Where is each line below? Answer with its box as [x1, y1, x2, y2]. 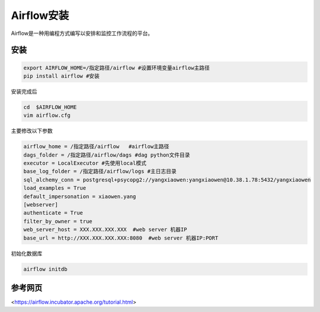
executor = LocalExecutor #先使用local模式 [23, 160, 146, 167]
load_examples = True [23, 184, 87, 192]
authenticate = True [23, 209, 83, 217]
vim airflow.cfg [23, 112, 71, 119]
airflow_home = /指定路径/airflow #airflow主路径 [23, 143, 169, 150]
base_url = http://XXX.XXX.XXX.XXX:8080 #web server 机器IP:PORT [23, 234, 219, 241]
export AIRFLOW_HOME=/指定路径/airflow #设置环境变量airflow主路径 [23, 64, 210, 71]
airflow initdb [23, 266, 68, 272]
